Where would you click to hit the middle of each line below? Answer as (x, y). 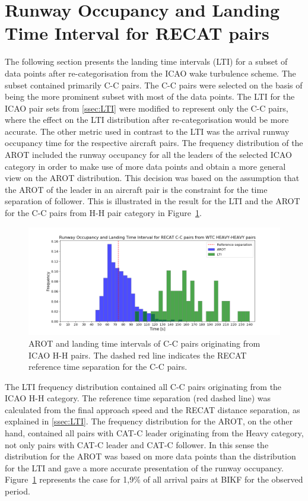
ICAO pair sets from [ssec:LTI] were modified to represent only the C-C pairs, (147, 108)
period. (18, 491)
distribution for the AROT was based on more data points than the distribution (150, 456)
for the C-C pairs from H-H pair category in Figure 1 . (103, 213)
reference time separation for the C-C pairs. (108, 367)
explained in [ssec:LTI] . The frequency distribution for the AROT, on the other (149, 421)
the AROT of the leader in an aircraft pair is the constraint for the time (136, 189)
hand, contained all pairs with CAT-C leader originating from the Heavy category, (154, 433)
